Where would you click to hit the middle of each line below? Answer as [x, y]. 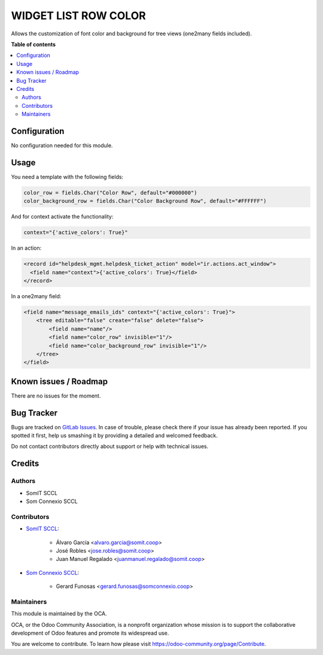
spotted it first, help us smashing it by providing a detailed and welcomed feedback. [114, 436]
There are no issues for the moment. [56, 396]
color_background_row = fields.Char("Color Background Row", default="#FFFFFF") [145, 201]
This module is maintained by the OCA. [59, 614]
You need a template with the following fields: [67, 177]
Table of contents [33, 44]
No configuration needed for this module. [62, 145]
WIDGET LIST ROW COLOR [78, 16]
